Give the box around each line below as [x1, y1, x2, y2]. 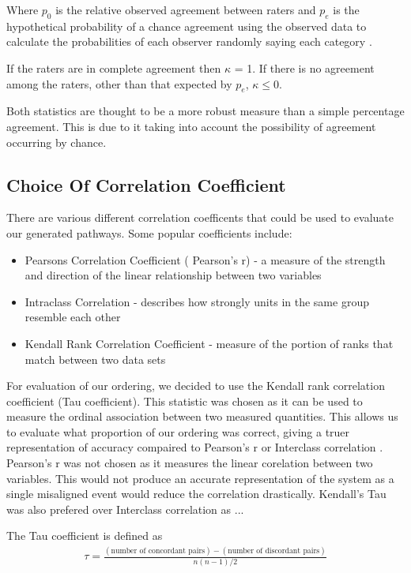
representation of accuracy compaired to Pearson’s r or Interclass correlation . [6, 439, 383, 455]
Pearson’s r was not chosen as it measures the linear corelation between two [6, 455, 373, 471]
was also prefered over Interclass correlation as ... [6, 500, 244, 517]
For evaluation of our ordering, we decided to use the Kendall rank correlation [6, 377, 385, 394]
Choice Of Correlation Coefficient [6, 172, 286, 197]
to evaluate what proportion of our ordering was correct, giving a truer [6, 423, 350, 440]
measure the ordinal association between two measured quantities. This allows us [6, 408, 398, 425]
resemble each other [25, 309, 121, 325]
